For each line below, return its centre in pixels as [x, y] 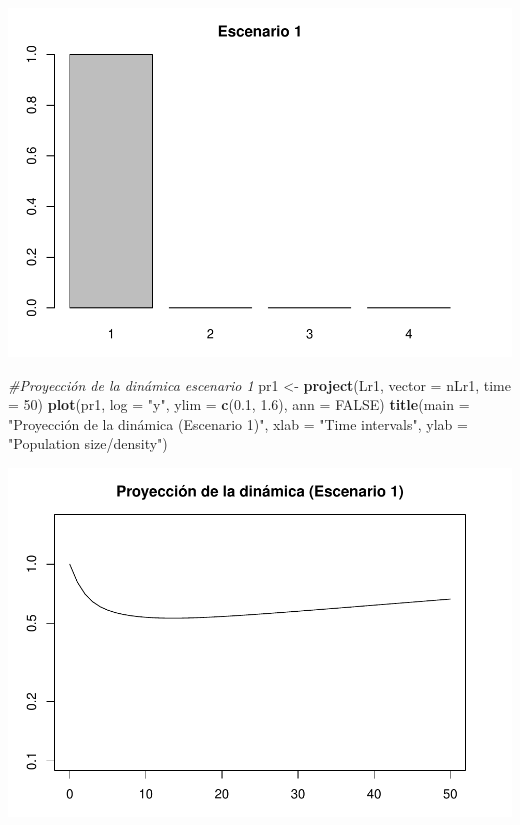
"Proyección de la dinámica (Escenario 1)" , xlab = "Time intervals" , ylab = [238, 423]
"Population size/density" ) [88, 443]
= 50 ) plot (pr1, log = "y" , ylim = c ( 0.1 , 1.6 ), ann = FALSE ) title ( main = [239, 404]
